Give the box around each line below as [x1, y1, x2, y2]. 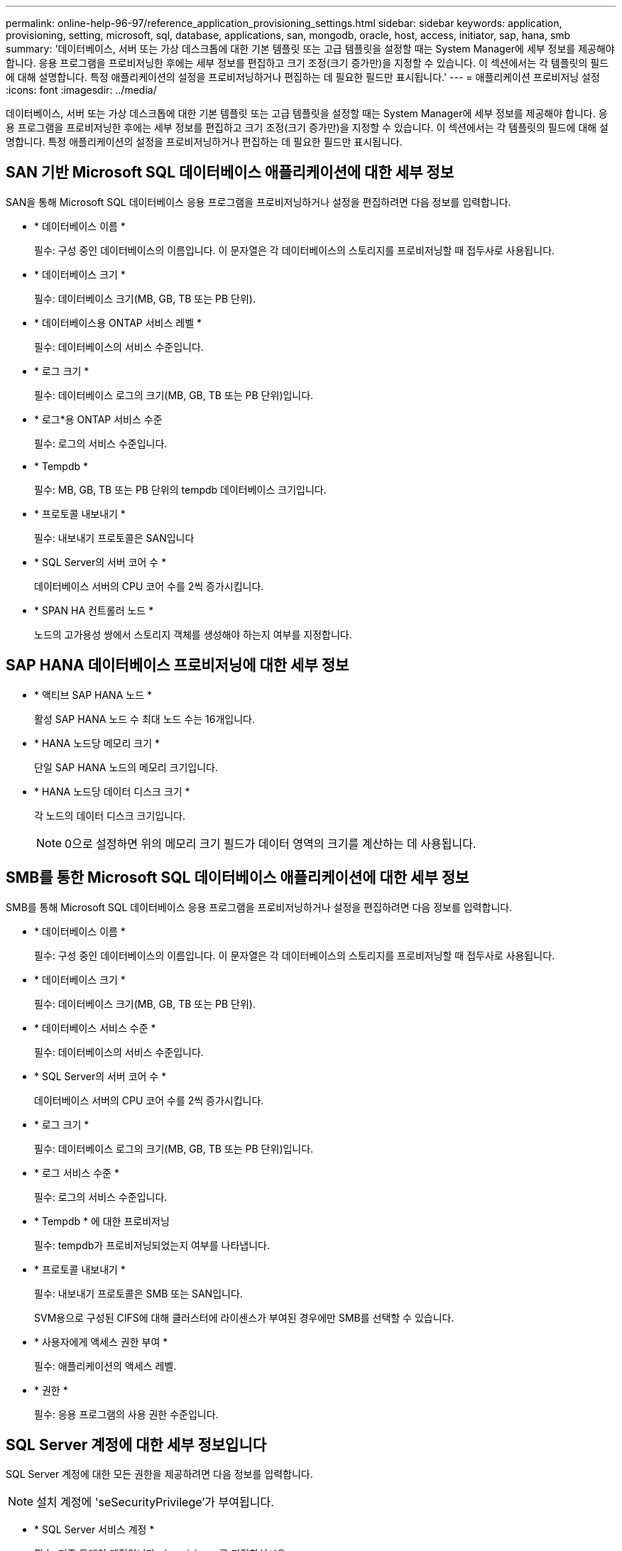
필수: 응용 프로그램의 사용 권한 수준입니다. [34, 1408, 219, 1420]
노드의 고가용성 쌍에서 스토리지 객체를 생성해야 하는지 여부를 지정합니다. [34, 628, 352, 641]
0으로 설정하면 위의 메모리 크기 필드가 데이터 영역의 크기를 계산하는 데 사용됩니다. [65, 836, 476, 851]
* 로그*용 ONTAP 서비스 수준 [34, 413, 163, 425]
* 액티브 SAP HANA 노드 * [34, 688, 152, 701]
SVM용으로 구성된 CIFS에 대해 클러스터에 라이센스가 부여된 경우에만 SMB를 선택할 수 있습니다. [34, 1311, 454, 1324]
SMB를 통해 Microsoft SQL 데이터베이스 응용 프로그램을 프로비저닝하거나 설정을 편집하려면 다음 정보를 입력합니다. [6, 900, 513, 913]
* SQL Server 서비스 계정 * [34, 1523, 155, 1536]
